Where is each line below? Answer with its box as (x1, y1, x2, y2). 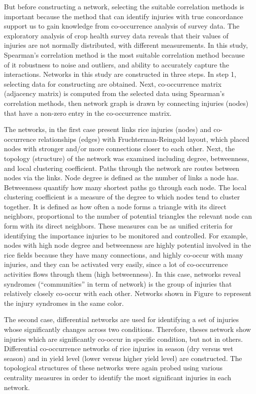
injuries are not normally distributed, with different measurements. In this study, (4, 40, 248, 50)
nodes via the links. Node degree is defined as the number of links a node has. (4, 172, 239, 183)
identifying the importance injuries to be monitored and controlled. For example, (4, 230, 248, 240)
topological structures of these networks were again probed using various (4, 362, 223, 373)
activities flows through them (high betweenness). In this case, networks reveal (4, 269, 241, 279)
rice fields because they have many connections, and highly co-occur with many (4, 249, 244, 260)
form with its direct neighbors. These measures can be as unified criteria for (4, 221, 233, 231)
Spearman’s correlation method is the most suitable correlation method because (4, 49, 245, 60)
